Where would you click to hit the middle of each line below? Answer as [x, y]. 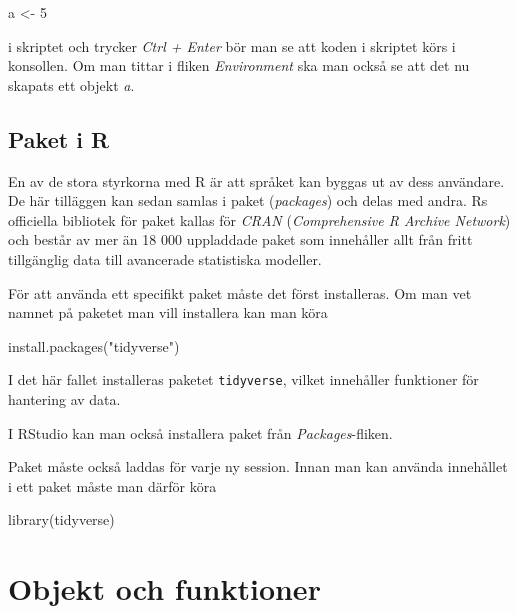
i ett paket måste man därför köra [112, 485]
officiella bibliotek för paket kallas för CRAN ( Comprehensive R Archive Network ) [259, 219]
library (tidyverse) [61, 519]
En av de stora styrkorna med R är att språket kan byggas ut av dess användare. [256, 180]
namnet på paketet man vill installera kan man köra [168, 312]
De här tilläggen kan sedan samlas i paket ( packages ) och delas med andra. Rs [248, 200]
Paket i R [59, 138]
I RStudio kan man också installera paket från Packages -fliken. [200, 432]
